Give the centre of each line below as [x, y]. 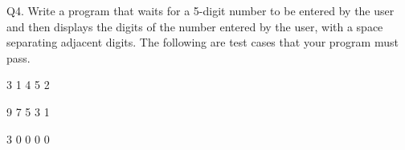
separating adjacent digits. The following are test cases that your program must [202, 42]
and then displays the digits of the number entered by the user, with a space [195, 26]
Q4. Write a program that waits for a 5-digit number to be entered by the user [200, 10]
